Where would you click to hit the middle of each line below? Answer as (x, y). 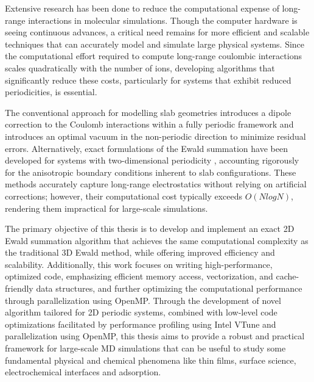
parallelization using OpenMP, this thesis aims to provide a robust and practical (155, 336)
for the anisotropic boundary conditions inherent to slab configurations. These (151, 172)
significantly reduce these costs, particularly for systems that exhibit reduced (148, 80)
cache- (288, 276)
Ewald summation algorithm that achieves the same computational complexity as (157, 240)
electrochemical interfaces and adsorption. (83, 372)
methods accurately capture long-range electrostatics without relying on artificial (156, 184)
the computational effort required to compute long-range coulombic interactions (153, 56)
